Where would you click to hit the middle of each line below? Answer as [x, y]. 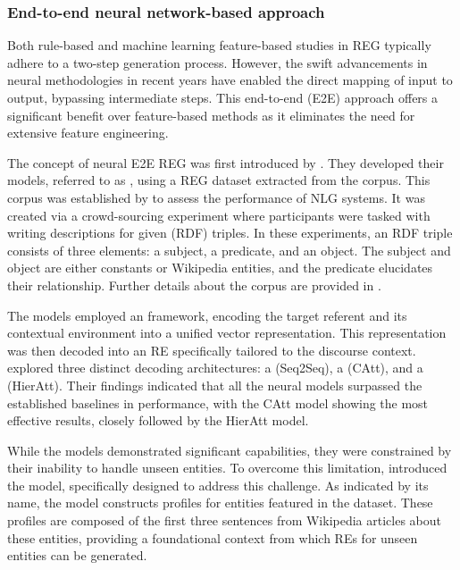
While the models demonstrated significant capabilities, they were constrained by [230, 450]
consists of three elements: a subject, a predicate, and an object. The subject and [229, 250]
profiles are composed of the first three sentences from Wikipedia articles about [225, 520]
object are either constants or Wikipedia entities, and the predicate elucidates [220, 268]
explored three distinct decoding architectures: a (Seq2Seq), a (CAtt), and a [215, 368]
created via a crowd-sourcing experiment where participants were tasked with [219, 215]
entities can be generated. [77, 555]
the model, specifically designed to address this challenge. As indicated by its [218, 485]
